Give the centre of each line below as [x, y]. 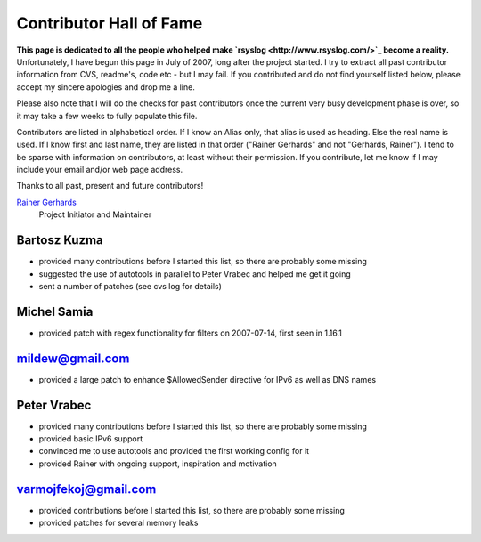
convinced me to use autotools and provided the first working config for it [174, 451]
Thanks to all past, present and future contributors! [110, 186]
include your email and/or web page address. [99, 170]
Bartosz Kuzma [60, 240]
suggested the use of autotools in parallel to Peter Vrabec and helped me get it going [195, 274]
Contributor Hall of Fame [110, 23]
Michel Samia [55, 311]
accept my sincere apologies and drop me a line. [106, 87]
